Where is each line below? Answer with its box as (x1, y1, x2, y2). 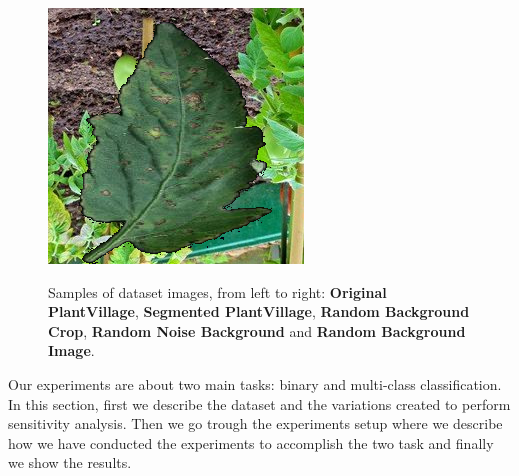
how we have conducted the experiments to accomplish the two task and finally (8, 432, 494, 453)
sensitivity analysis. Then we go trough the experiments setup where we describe (8, 413, 503, 434)
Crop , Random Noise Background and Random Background (48, 320, 466, 341)
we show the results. (8, 452, 132, 473)
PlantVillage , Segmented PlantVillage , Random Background (48, 301, 470, 322)
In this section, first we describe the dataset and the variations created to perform (8, 393, 511, 414)
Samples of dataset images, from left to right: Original (48, 281, 387, 302)
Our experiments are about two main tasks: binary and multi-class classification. (8, 373, 502, 394)
